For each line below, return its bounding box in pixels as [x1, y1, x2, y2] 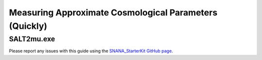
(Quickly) [9, 21, 48, 31]
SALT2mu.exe [9, 35, 55, 43]
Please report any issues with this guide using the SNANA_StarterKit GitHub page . [9, 48, 173, 54]
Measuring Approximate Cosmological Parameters [9, 7, 218, 18]
